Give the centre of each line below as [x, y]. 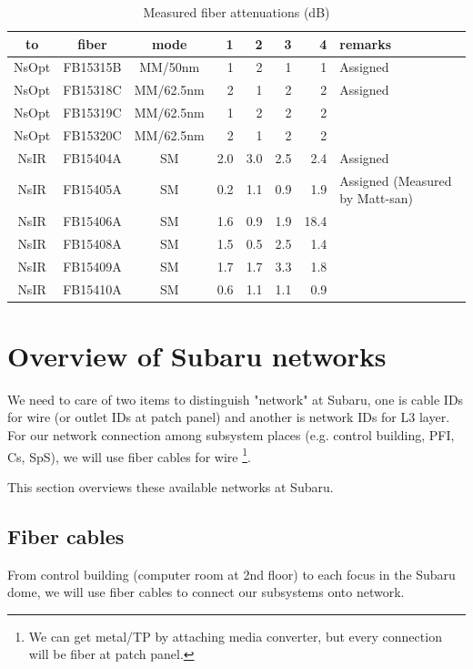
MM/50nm [170, 67]
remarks [366, 43]
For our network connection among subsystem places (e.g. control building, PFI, [231, 435]
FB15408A [92, 243]
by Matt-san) [376, 198]
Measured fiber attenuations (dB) [236, 12]
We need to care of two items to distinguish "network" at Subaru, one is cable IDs [236, 399]
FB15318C [92, 90]
